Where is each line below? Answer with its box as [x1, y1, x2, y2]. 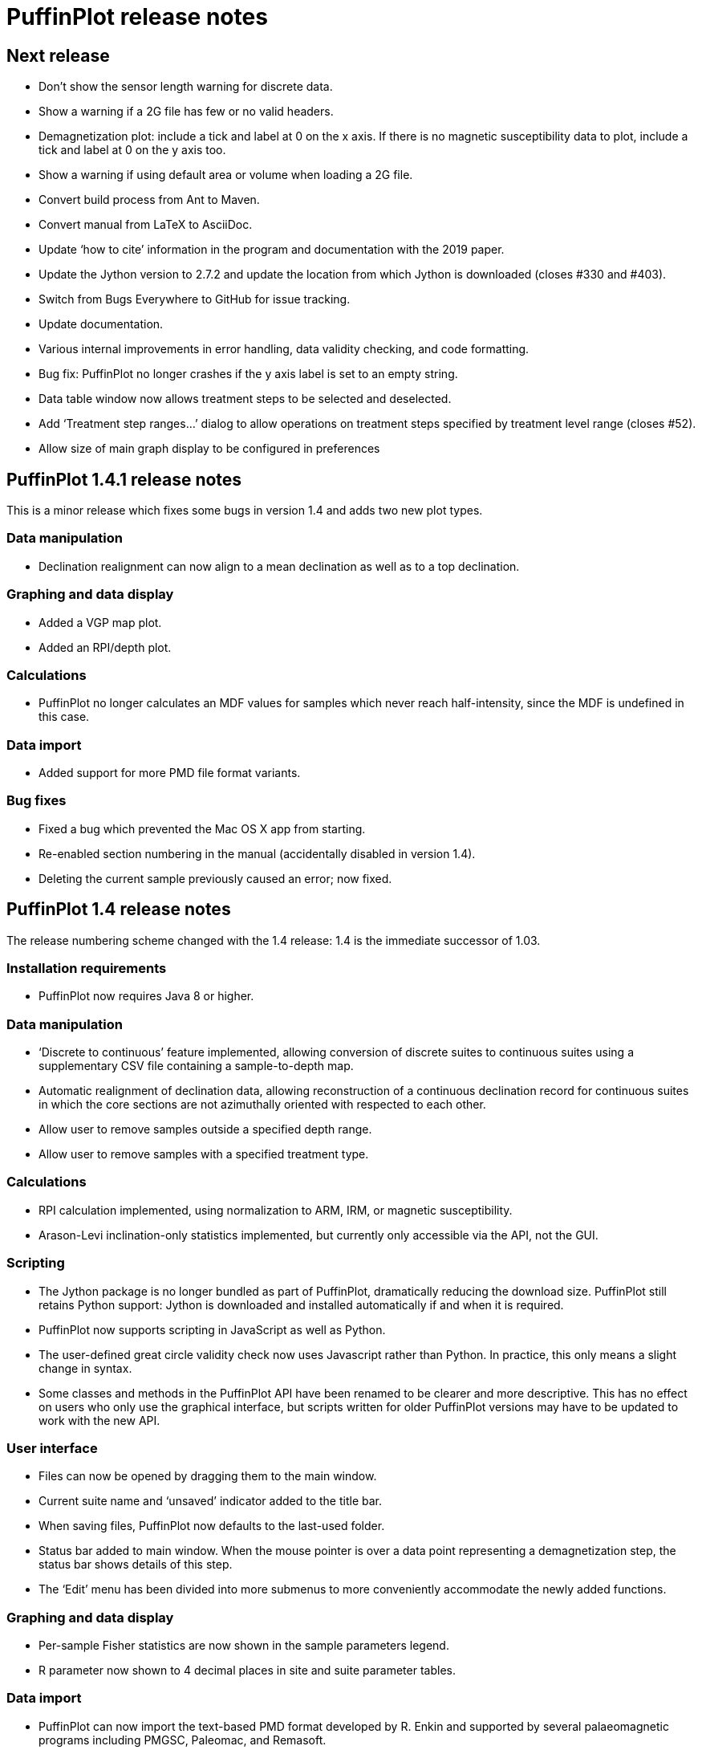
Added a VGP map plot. [39, 615, 162, 629]
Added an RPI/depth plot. [39, 640, 172, 654]
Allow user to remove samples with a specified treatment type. [39, 1147, 369, 1162]
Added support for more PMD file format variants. [39, 766, 301, 780]
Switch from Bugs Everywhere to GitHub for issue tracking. [39, 292, 351, 307]
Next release [6, 45, 110, 66]
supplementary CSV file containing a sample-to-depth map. [39, 1059, 354, 1073]
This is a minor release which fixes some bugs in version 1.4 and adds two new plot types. [6, 503, 483, 518]
